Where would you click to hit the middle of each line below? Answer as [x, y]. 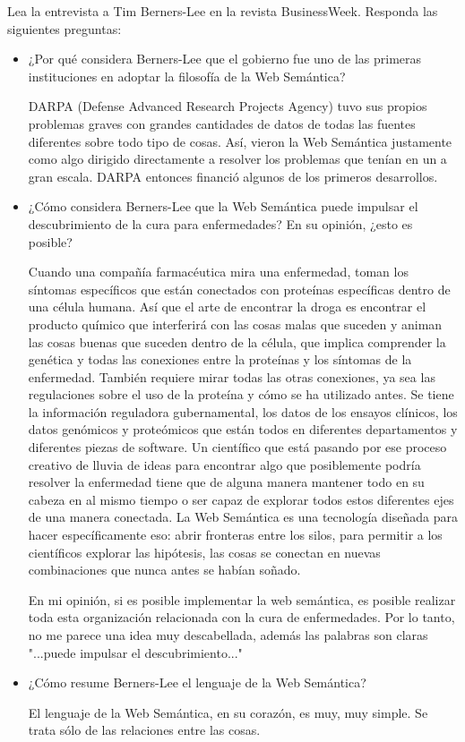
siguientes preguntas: [65, 28]
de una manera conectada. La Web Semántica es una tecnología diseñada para [243, 517]
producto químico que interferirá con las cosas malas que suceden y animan [235, 324]
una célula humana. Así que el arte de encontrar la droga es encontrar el [227, 307]
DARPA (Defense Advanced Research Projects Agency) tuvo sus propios [228, 106]
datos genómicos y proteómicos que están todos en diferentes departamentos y [243, 429]
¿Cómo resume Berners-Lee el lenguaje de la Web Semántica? [197, 682]
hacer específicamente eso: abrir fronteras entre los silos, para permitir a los [235, 535]
